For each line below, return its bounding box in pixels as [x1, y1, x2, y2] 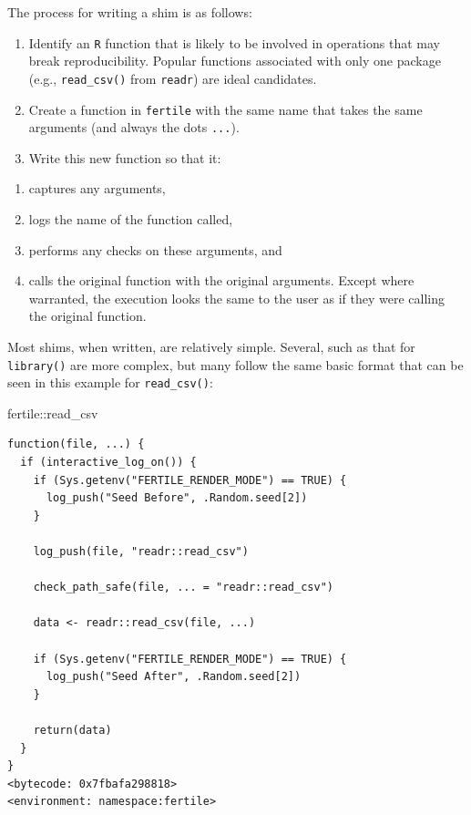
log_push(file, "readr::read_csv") [33, 545, 249, 559]
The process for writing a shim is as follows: [7, 3, 252, 21]
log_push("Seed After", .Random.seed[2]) [46, 670, 302, 684]
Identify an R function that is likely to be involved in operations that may [28, 33, 440, 52]
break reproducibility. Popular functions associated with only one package [28, 51, 441, 70]
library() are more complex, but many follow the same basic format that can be [7, 355, 464, 374]
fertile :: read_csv [7, 403, 98, 422]
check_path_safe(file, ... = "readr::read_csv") [33, 581, 333, 594]
